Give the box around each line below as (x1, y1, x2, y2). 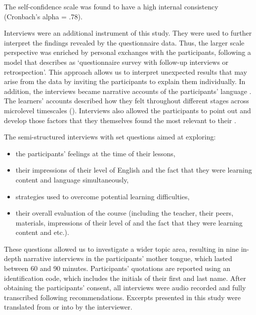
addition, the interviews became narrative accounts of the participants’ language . (4, 86, 252, 96)
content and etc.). (15, 227, 69, 237)
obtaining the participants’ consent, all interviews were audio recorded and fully (4, 282, 246, 293)
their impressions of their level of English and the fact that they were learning (15, 165, 252, 175)
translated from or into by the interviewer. (4, 302, 132, 312)
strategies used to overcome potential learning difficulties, (15, 191, 190, 201)
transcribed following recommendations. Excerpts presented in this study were (4, 292, 241, 302)
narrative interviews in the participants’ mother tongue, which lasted (23, 253, 232, 264)
